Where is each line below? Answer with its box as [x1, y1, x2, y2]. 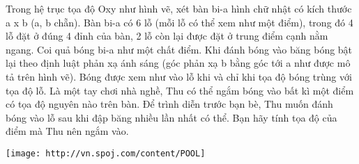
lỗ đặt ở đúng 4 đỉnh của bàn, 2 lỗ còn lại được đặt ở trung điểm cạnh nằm [6, 28, 328, 43]
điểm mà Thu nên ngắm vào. [6, 124, 129, 138]
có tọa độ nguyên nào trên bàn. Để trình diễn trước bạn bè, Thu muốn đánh [6, 97, 333, 111]
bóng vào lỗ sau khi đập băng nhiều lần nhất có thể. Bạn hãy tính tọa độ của [6, 110, 337, 124]
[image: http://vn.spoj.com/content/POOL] [6, 148, 206, 158]
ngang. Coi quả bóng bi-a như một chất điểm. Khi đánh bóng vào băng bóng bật [6, 42, 353, 56]
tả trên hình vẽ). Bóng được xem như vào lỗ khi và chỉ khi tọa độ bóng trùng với [6, 69, 352, 83]
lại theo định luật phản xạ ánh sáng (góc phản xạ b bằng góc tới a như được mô [6, 56, 351, 70]
